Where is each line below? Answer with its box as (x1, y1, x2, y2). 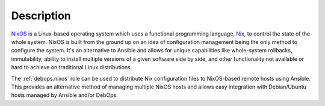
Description (11, 9, 72, 22)
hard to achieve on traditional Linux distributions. (11, 64, 132, 71)
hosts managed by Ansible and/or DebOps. (11, 92, 119, 99)
